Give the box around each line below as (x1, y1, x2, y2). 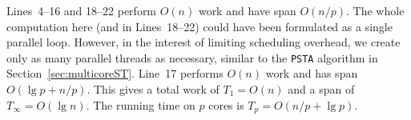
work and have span (198, 2, 296, 18)
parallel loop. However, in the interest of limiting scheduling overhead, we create (6, 34, 401, 50)
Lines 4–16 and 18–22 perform (6, 2, 157, 18)
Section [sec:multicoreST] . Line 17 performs (6, 65, 224, 82)
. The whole (346, 2, 405, 18)
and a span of (288, 81, 355, 98)
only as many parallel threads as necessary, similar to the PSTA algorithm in (6, 49, 378, 66)
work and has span (265, 65, 358, 82)
